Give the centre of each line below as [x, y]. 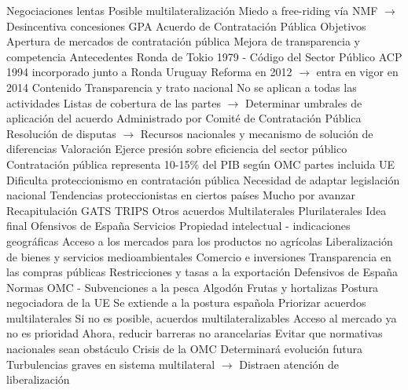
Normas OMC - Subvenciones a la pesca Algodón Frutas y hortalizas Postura [193, 287]
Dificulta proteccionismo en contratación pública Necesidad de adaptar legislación [203, 179]
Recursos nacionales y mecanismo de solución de [257, 133]
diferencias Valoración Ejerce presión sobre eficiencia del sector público [177, 149]
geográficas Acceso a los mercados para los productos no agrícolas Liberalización [200, 241]
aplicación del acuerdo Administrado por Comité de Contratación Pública [184, 118]
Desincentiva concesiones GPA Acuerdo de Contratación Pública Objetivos [186, 26]
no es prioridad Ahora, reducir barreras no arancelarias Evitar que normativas [195, 333]
